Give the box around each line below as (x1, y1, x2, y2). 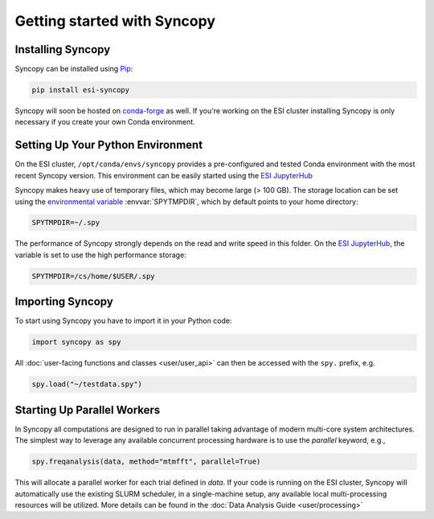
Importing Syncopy (14, 295, 114, 309)
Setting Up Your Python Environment (14, 138, 203, 152)
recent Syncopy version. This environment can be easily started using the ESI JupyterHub (14, 170, 313, 180)
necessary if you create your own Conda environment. (14, 117, 196, 127)
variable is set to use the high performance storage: (14, 250, 186, 259)
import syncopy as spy (31, 337, 121, 347)
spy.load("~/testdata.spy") (31, 380, 142, 389)
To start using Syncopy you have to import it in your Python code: (14, 316, 232, 325)
